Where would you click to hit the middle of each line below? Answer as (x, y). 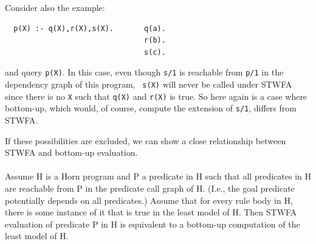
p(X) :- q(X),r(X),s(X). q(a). (90, 28)
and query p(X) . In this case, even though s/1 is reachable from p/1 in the (144, 72)
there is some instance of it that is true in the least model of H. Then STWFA (151, 212)
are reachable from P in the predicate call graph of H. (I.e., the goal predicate (150, 188)
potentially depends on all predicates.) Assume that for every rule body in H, (149, 200)
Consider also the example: (55, 7)
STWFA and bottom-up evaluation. (71, 152)
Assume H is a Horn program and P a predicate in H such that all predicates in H (158, 176)
